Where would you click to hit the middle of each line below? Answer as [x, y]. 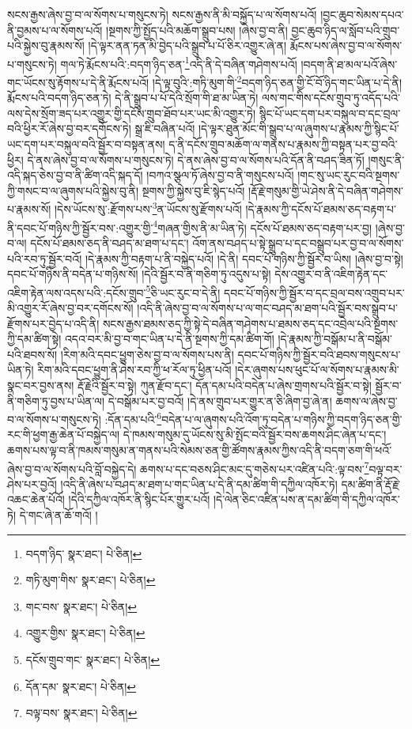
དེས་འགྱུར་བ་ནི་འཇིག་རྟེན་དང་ [331, 274]
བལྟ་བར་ [386, 468]
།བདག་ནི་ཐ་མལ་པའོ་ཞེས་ [349, 64]
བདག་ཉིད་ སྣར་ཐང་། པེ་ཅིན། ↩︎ [84, 553]
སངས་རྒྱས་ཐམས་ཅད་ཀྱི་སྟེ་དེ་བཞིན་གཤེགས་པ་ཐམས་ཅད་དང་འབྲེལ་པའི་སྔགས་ [250, 323]
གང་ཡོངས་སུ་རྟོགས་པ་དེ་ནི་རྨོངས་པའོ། [78, 82]
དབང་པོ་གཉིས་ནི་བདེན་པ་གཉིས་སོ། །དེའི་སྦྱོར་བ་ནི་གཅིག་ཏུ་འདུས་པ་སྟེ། [139, 274]
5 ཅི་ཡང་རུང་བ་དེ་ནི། [183, 291]
